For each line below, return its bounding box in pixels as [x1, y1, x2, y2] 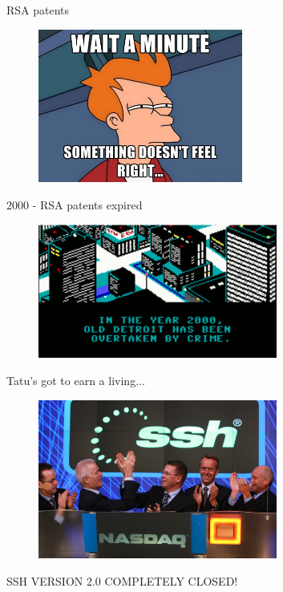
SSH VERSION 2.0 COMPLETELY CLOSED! [6, 572, 238, 589]
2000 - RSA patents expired [6, 196, 143, 213]
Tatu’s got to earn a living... [6, 371, 145, 388]
